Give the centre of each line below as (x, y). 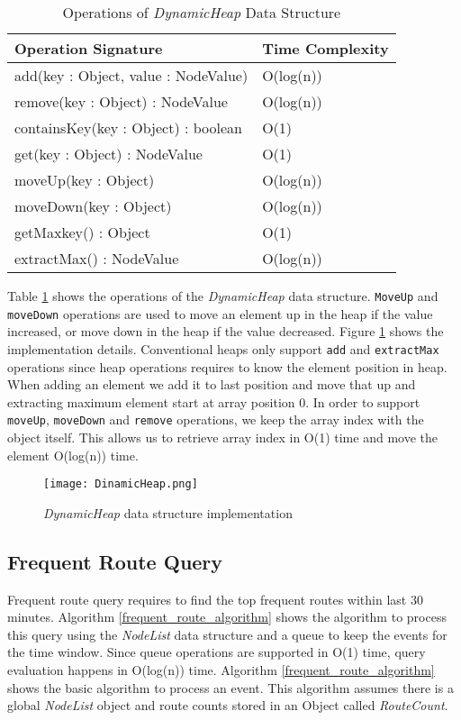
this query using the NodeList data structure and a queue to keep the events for (227, 634)
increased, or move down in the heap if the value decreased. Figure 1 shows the (226, 331)
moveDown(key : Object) (93, 206)
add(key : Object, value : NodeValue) (131, 75)
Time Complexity (325, 48)
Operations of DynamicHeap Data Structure (202, 12)
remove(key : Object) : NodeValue (121, 101)
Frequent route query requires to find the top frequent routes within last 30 (215, 599)
